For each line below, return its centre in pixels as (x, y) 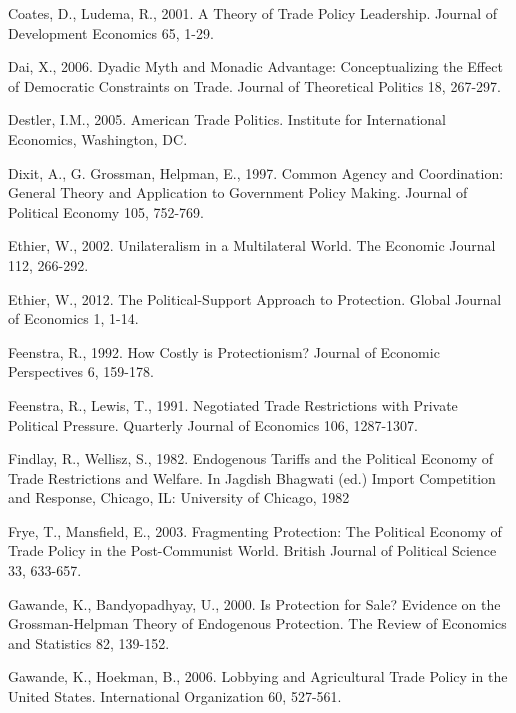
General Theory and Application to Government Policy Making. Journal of (238, 192)
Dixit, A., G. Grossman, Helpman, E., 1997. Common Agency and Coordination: (256, 172)
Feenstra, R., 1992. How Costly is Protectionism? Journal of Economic (224, 351)
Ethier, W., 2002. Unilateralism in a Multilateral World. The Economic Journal (252, 245)
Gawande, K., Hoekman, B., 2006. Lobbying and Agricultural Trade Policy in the (258, 676)
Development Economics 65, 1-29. (111, 32)
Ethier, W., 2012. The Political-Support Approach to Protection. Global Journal (255, 298)
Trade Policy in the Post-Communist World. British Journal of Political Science (252, 550)
